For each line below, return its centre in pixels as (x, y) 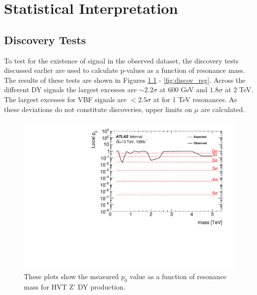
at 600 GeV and (184, 89)
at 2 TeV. (239, 89)
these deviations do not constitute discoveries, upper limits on (98, 109)
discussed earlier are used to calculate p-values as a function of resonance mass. (125, 70)
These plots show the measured (71, 276)
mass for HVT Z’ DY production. (75, 287)
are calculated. (223, 109)
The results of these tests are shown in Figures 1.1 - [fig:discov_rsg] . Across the (125, 80)
